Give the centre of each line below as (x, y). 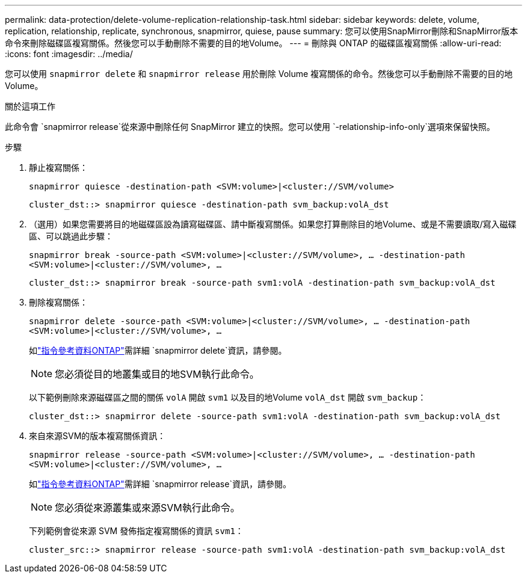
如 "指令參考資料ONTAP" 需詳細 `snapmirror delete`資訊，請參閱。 (158, 350)
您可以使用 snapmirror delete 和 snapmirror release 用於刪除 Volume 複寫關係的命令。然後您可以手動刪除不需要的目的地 (259, 74)
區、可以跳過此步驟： (71, 236)
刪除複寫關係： (58, 302)
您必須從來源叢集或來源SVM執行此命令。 (147, 508)
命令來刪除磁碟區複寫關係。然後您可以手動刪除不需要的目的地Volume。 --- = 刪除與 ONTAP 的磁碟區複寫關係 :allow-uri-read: (253, 43)
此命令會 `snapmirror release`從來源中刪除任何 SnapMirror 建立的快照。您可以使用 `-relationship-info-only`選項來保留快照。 (250, 127)
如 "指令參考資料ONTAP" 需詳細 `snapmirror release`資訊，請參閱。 (160, 484)
